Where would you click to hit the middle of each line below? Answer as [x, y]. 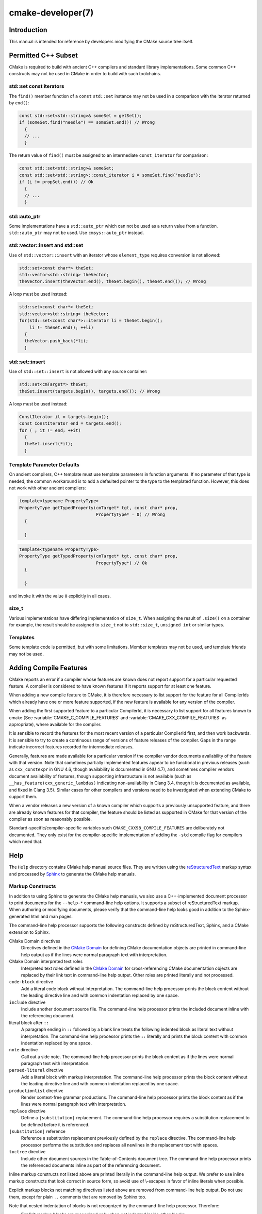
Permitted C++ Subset [43, 55]
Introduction [28, 30]
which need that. [26, 842]
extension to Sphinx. [29, 932]
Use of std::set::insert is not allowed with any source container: [78, 371]
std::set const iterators [37, 86]
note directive [24, 1050]
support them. [23, 796]
